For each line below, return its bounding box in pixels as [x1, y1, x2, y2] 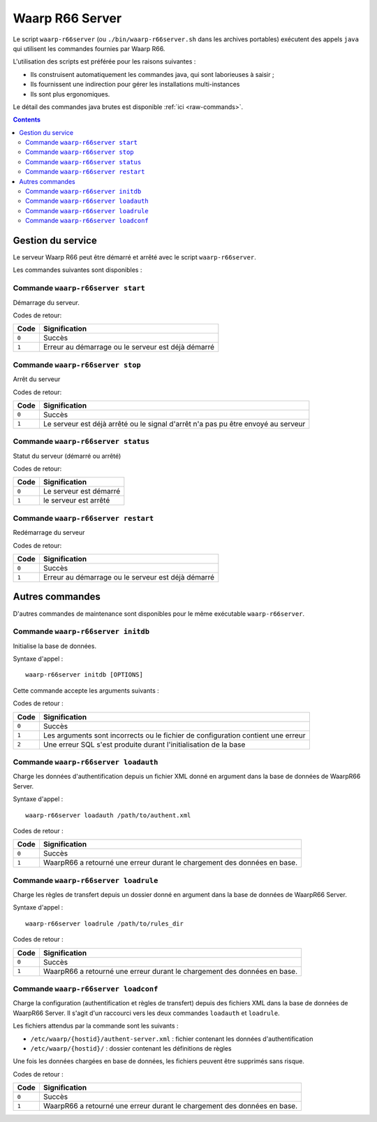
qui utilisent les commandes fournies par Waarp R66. [13, 44, 165, 52]
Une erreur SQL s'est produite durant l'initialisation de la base [43, 740, 246, 749]
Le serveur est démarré [43, 487, 121, 496]
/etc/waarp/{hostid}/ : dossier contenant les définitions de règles [30, 1044, 232, 1052]
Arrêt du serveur [13, 375, 61, 384]
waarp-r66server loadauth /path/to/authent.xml [25, 811, 191, 819]
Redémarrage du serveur [13, 528, 85, 537]
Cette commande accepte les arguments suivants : [13, 686, 160, 695]
